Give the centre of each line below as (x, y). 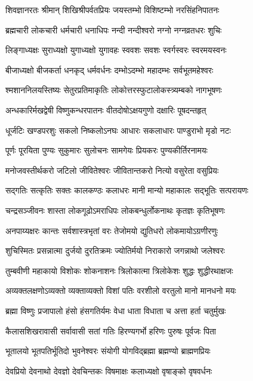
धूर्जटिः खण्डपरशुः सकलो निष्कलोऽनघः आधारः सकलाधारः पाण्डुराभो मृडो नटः (118, 130)
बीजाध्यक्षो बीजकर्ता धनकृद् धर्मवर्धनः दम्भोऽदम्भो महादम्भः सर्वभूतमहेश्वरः (109, 70)
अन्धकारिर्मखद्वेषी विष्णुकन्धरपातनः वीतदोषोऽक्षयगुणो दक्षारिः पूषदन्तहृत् (106, 110)
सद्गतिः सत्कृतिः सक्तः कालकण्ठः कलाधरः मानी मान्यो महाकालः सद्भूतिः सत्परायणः (127, 190)
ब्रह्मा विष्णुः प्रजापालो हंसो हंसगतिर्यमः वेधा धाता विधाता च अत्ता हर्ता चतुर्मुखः (116, 310)
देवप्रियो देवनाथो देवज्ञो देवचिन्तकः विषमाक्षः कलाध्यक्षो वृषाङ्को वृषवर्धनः (109, 371)
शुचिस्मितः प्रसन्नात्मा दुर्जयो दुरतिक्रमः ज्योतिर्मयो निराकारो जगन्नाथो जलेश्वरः (115, 251)
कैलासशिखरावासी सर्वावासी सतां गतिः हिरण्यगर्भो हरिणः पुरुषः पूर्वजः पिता (111, 331)
